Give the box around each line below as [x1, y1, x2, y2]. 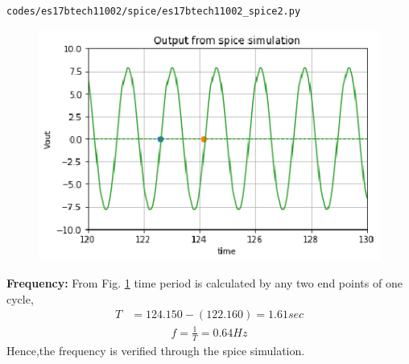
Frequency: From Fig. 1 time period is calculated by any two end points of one [6, 275, 403, 291]
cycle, [6, 290, 34, 307]
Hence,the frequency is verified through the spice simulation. [6, 341, 305, 358]
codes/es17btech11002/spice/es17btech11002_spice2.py [6, 6, 301, 17]
